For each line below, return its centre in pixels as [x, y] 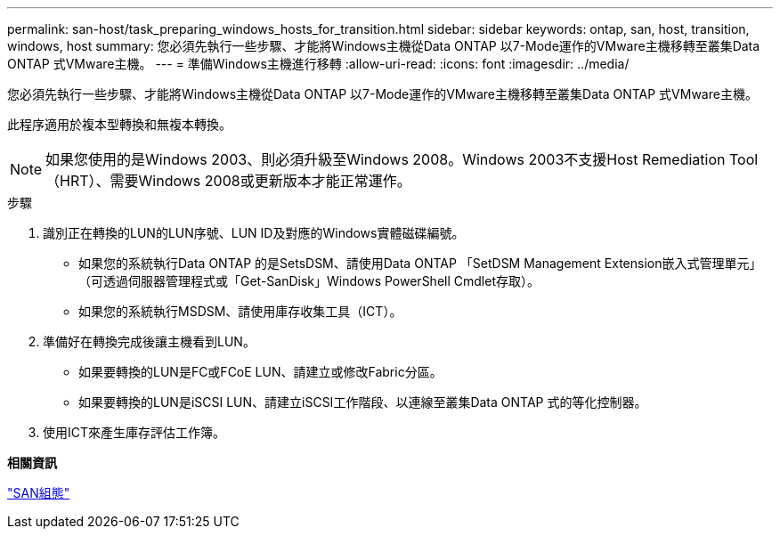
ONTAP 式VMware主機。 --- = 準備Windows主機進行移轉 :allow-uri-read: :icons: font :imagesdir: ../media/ [318, 64]
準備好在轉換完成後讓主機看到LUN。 [149, 341]
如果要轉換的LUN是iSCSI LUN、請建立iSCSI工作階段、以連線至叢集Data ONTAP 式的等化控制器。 [363, 402]
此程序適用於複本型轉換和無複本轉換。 [119, 124]
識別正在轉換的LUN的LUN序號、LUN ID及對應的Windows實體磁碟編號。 [254, 233]
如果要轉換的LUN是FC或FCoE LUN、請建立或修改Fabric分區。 [260, 372]
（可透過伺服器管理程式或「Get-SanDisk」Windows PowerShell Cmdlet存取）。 [309, 281]
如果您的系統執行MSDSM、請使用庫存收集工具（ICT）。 [240, 311]
